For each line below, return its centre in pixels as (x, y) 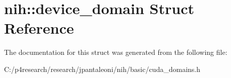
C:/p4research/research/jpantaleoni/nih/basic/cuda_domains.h (102, 69)
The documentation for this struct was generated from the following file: (116, 52)
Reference (39, 28)
